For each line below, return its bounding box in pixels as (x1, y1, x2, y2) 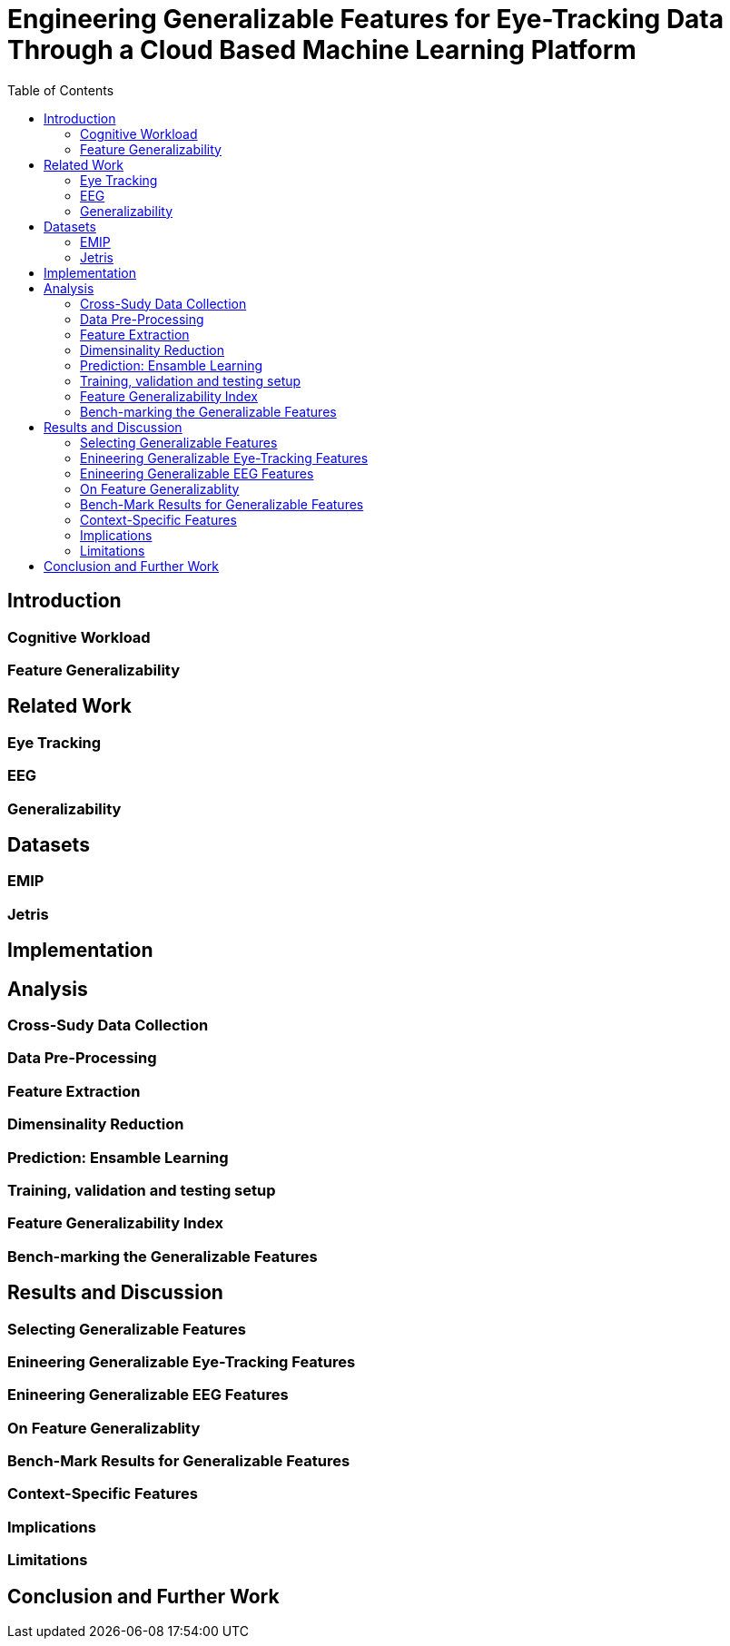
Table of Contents (7, 82, 114, 98)
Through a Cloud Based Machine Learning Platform (7, 34, 636, 65)
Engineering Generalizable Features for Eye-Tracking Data (7, 4, 725, 34)
